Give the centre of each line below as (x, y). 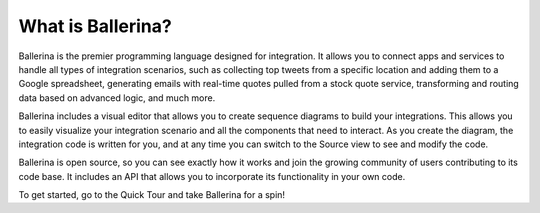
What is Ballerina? (95, 26)
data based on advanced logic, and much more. (117, 97)
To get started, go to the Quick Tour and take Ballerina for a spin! (151, 195)
